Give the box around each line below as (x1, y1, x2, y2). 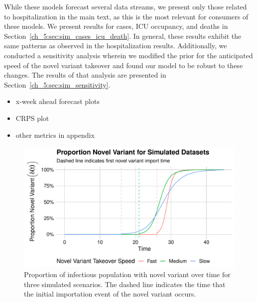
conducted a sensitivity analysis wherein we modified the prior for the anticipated (4, 50, 253, 60)
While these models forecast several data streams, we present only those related (4, 1, 247, 11)
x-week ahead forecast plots (15, 96, 100, 106)
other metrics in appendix (15, 129, 95, 140)
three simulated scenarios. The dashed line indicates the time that (24, 279, 226, 289)
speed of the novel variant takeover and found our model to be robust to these (4, 60, 243, 70)
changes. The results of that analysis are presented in (4, 70, 166, 80)
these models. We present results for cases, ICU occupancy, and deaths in (4, 21, 228, 31)
